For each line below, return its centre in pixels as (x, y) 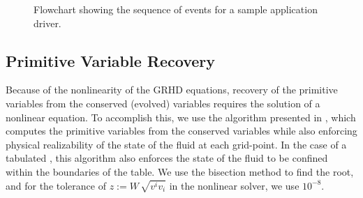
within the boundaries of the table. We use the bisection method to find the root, (180, 171)
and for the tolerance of (56, 185)
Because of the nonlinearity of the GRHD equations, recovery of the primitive (172, 90)
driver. (47, 23)
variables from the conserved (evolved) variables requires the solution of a (163, 103)
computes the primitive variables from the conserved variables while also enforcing (181, 131)
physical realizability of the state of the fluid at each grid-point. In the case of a (176, 144)
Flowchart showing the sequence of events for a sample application (176, 9)
